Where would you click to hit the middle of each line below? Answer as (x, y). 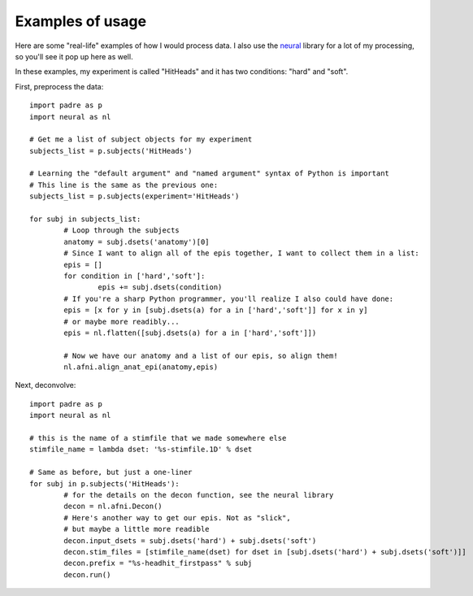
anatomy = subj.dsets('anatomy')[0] (137, 241)
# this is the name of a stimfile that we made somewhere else (158, 438)
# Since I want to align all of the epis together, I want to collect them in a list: (242, 253)
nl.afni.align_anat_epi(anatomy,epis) (141, 367)
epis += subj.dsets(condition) (160, 287)
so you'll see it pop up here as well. (74, 56)
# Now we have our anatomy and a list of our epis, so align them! (201, 355)
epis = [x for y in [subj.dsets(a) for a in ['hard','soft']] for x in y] (216, 310)
